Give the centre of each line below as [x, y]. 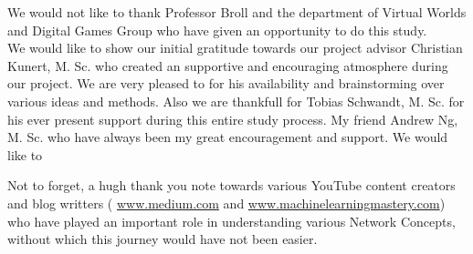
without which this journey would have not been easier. [163, 239]
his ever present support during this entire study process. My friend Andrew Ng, [233, 119]
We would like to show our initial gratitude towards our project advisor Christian [235, 48]
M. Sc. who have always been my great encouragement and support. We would [228, 137]
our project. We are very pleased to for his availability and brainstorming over [226, 83]
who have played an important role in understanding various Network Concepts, [231, 221]
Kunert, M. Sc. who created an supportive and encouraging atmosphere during [228, 65]
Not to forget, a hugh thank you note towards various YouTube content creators [231, 185]
